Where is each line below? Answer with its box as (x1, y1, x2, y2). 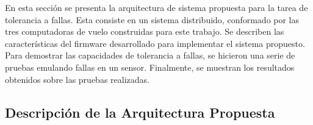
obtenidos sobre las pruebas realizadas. (5, 73, 149, 85)
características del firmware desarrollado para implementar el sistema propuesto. (5, 37, 305, 49)
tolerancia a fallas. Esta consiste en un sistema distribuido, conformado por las (5, 13, 300, 26)
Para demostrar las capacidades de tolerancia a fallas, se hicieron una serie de (5, 49, 295, 62)
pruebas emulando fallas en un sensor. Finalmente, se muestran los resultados (5, 60, 295, 73)
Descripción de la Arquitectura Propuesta (5, 102, 275, 121)
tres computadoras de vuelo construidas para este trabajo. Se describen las (5, 25, 284, 38)
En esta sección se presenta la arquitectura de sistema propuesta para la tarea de (5, 1, 308, 13)
